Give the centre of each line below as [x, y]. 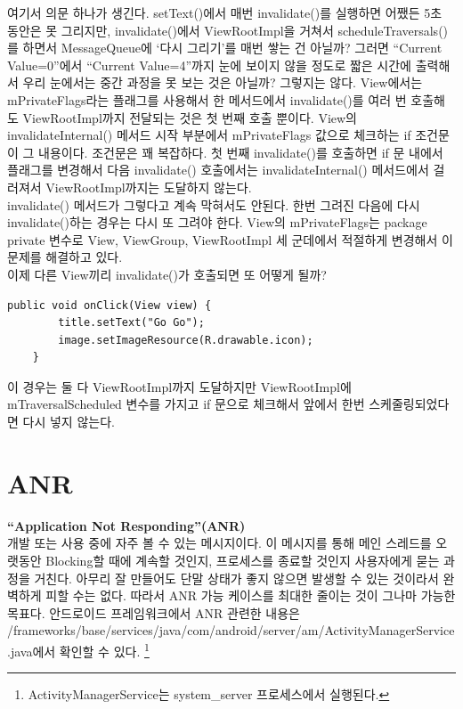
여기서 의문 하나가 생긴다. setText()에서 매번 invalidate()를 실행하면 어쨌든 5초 [225, 12]
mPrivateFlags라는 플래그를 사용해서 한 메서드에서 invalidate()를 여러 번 [207, 99]
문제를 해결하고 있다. [65, 257]
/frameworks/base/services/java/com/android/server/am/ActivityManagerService [231, 630]
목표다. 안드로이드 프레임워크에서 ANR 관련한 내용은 [154, 612]
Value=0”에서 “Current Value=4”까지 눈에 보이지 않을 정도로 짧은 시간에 [210, 65]
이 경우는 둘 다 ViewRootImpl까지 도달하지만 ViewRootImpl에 [179, 386]
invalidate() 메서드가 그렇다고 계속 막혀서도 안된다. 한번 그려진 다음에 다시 [214, 204]
